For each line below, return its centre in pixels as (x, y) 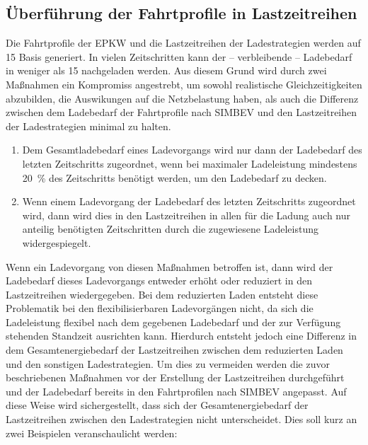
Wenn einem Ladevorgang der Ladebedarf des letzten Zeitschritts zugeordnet (189, 201)
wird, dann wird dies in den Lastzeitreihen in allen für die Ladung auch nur (186, 215)
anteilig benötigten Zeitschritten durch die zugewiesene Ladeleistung (170, 229)
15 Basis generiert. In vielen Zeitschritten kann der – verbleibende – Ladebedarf (179, 56)
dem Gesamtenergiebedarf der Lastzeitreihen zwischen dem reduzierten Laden (174, 350)
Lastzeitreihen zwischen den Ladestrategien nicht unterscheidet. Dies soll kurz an (182, 419)
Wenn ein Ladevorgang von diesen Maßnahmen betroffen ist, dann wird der (169, 266)
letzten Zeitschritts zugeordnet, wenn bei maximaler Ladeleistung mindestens (190, 163)
